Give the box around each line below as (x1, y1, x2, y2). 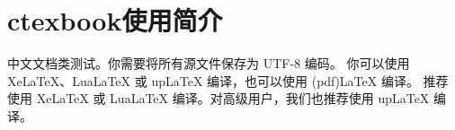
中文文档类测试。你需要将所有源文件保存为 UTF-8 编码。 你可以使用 (7, 54, 410, 73)
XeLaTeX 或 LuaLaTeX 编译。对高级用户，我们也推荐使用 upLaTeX (36, 89, 430, 108)
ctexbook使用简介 (7, 2, 223, 39)
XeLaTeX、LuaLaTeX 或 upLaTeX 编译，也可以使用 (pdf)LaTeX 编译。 (7, 71, 419, 90)
